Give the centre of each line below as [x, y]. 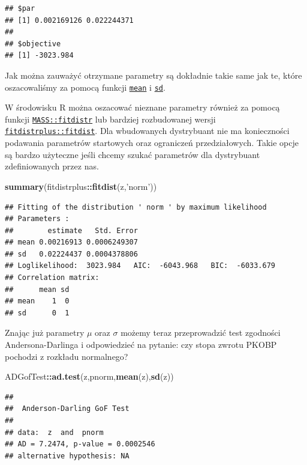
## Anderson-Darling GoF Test [67, 409]
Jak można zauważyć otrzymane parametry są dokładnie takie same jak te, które [153, 75]
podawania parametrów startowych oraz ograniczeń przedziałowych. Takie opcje [152, 143]
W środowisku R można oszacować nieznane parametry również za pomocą [142, 107]
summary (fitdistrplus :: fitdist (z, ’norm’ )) [81, 186]
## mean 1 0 [37, 301]
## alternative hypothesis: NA [67, 456]
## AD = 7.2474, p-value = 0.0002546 [80, 444]
